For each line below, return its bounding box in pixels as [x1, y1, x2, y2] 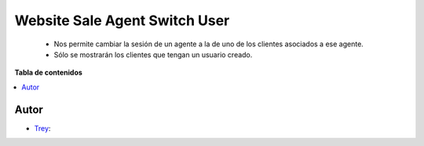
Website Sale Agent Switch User [14, 12, 230, 29]
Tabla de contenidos [14, 68, 82, 78]
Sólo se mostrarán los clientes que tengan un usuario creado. [53, 49, 253, 59]
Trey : [34, 123, 51, 133]
